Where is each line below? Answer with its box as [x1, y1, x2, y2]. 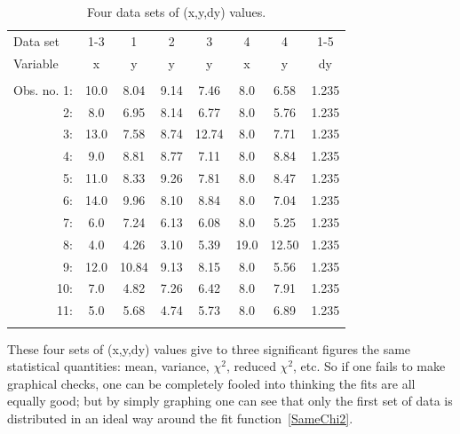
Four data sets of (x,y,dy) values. [87, 3, 266, 20]
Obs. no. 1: [13, 80, 73, 99]
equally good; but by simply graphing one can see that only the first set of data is [7, 391, 453, 410]
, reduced [226, 357, 276, 375]
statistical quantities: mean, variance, [7, 357, 210, 375]
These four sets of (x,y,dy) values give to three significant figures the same [7, 339, 411, 358]
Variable [13, 53, 59, 72]
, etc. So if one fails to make [293, 357, 446, 375]
